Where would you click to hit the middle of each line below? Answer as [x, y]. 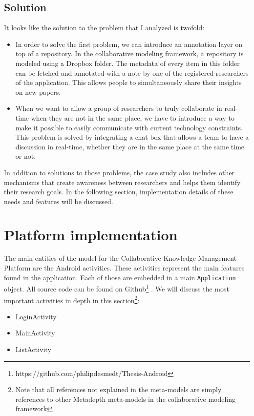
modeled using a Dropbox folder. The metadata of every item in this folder [127, 63]
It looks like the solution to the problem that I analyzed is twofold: [104, 28]
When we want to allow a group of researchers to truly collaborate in [119, 108]
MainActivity [35, 333]
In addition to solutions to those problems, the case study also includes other [119, 172]
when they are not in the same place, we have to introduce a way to [133, 117]
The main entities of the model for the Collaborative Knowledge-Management [120, 258]
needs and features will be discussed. [59, 201]
